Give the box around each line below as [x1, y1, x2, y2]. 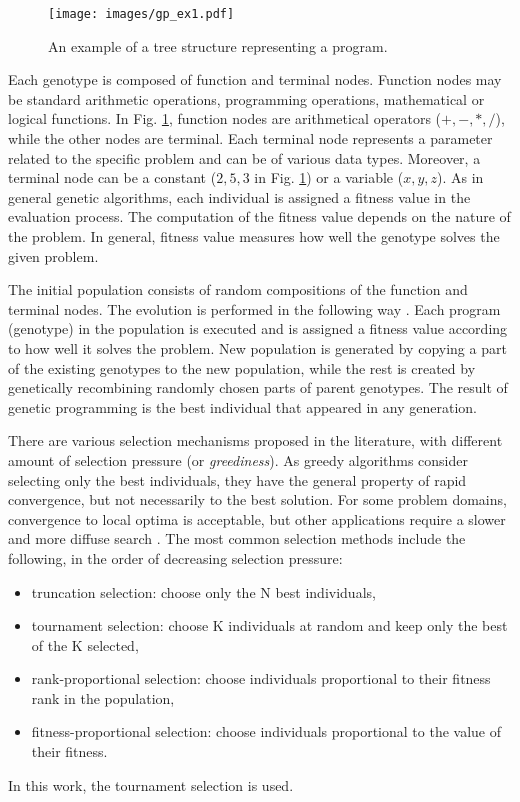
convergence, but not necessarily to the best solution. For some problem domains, [8, 489, 507, 510]
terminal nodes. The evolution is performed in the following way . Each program [8, 298, 501, 319]
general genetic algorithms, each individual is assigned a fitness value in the [8, 186, 471, 207]
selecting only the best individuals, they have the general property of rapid [8, 469, 467, 490]
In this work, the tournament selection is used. [8, 774, 294, 795]
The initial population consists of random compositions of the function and [8, 279, 468, 300]
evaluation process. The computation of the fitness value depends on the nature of [8, 206, 511, 227]
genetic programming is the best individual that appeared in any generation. [8, 396, 477, 417]
